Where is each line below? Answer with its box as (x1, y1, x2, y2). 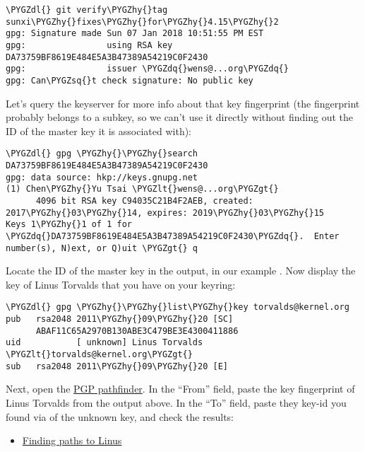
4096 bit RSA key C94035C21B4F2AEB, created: (35, 196, 253, 206)
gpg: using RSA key (6, 40, 173, 50)
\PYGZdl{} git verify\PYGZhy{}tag (6, 5, 168, 15)
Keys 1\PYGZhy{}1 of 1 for (6, 219, 132, 230)
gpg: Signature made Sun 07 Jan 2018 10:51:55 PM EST (6, 28, 264, 39)
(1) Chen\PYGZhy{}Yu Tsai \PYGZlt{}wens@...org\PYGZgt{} (6, 184, 279, 195)
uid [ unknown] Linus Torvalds (6, 337, 203, 348)
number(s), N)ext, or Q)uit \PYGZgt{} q (6, 243, 198, 253)
